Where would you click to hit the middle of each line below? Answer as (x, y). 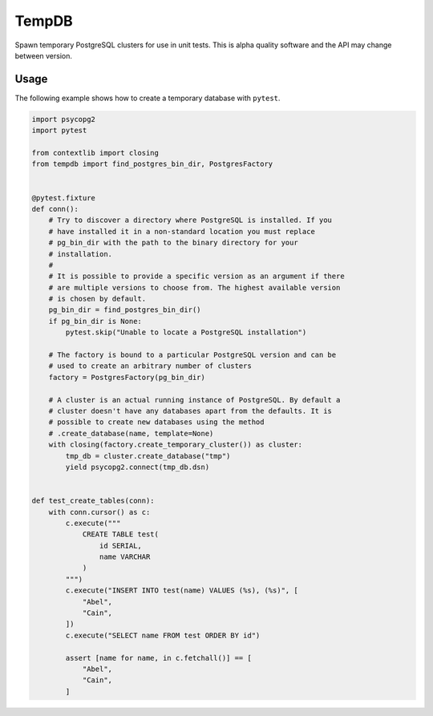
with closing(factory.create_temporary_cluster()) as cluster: (176, 445)
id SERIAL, (120, 546)
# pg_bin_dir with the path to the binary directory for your (173, 243)
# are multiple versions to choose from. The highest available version (194, 287)
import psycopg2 (64, 119)
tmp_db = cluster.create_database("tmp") (148, 456)
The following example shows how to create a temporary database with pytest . (148, 98)
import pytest (59, 131)
